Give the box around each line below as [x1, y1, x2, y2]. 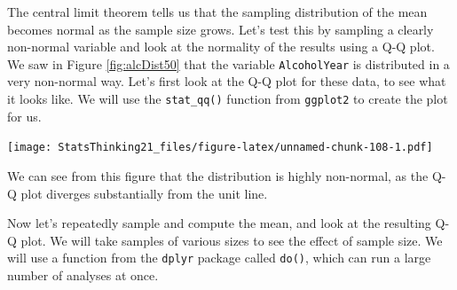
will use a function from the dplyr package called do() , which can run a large [7, 248, 431, 267]
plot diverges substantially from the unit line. [20, 184, 268, 202]
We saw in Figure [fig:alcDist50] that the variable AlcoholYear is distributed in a [7, 54, 450, 73]
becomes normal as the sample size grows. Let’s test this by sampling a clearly [7, 20, 434, 38]
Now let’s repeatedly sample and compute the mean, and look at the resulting [7, 214, 431, 232]
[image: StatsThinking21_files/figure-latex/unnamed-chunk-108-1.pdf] [7, 141, 433, 154]
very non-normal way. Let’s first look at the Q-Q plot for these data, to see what [7, 72, 446, 90]
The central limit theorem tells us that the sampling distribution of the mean [7, 3, 428, 20]
